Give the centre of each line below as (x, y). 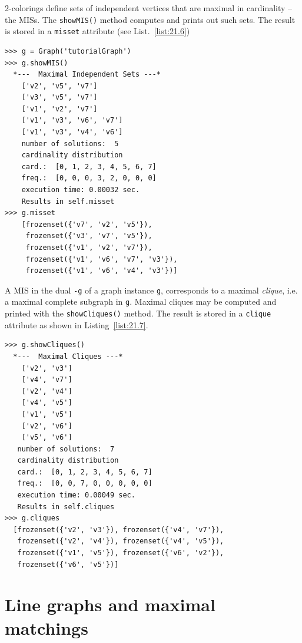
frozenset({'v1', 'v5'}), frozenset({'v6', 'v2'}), (121, 553)
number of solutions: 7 (66, 449)
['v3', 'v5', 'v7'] (59, 98)
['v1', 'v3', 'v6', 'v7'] (72, 121)
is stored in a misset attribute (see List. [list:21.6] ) (97, 31)
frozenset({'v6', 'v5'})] (68, 564)
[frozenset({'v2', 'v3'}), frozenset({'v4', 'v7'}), (119, 530)
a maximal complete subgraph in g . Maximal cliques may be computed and (141, 301)
